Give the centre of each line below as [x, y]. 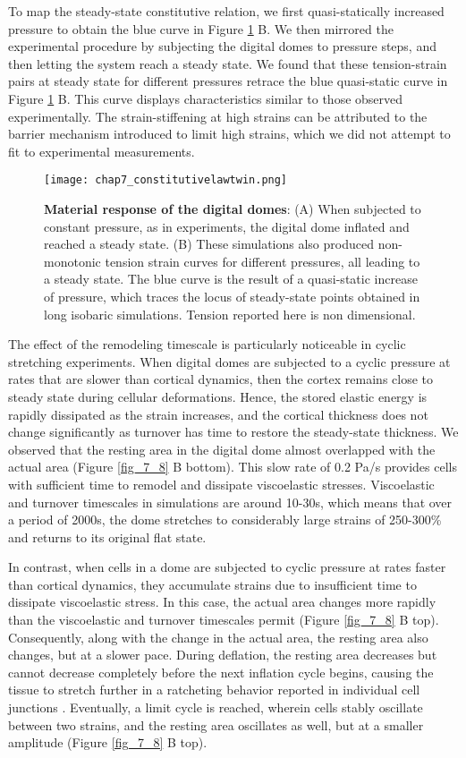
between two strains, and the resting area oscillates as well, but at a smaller [216, 724]
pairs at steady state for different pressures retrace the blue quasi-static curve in [228, 81]
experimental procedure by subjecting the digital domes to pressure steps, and [222, 46]
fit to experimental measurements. [102, 151]
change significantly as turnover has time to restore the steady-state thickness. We [233, 432]
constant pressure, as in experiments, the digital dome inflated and [227, 226]
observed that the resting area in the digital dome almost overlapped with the [222, 449]
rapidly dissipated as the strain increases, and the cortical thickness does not [218, 414]
